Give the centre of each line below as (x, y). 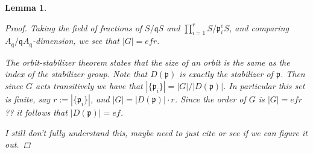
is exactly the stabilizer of (226, 74)
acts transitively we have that (89, 86)
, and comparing (259, 27)
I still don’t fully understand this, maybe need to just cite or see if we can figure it (156, 132)
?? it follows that (36, 112)
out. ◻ (18, 144)
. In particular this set (264, 86)
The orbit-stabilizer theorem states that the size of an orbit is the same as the (147, 62)
